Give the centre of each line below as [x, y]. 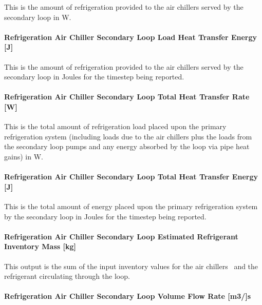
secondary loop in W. [38, 17]
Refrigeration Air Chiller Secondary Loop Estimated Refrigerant [121, 236]
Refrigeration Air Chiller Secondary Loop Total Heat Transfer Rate [127, 97]
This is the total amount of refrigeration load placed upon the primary [115, 126]
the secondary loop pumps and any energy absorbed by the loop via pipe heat [127, 146]
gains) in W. [24, 156]
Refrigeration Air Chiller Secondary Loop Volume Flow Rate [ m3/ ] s [128, 296]
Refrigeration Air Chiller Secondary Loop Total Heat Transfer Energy [131, 177]
